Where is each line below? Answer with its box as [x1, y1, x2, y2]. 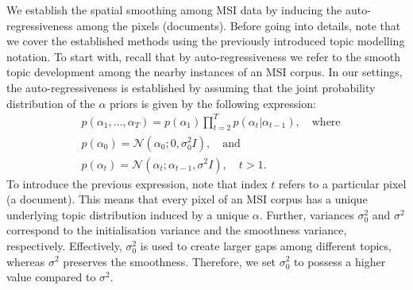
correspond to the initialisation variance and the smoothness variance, [6, 222, 347, 238]
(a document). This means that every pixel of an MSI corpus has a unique [6, 191, 368, 207]
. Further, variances [259, 206, 354, 222]
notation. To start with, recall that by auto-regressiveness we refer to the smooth [6, 48, 401, 64]
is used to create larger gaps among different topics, [140, 237, 392, 253]
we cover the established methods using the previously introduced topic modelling [6, 33, 405, 49]
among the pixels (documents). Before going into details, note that [76, 17, 401, 33]
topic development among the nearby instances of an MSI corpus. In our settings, [6, 64, 403, 80]
